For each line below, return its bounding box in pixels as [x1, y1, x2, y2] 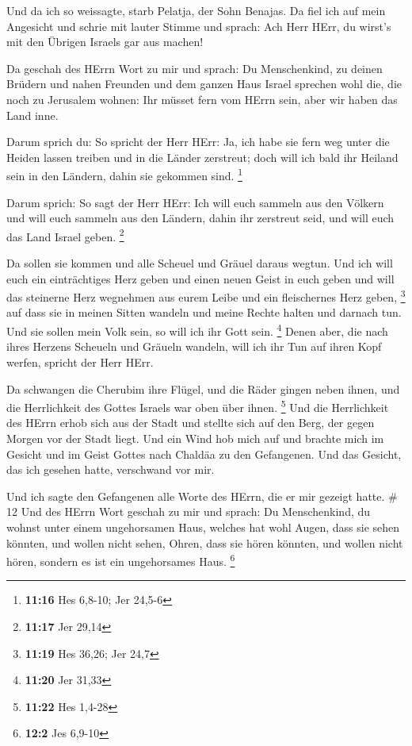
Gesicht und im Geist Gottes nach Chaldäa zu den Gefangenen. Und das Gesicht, [6, 445, 402, 462]
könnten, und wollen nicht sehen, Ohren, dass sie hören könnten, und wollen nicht [6, 534, 403, 551]
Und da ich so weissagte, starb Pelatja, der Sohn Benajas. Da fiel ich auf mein [6, 2, 386, 18]
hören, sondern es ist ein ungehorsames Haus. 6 [6, 551, 235, 569]
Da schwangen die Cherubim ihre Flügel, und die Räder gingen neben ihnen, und [6, 380, 400, 397]
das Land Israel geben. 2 [6, 225, 124, 244]
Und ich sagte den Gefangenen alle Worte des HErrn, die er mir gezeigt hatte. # [6, 487, 398, 504]
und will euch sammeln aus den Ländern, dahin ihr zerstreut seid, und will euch [6, 210, 395, 226]
